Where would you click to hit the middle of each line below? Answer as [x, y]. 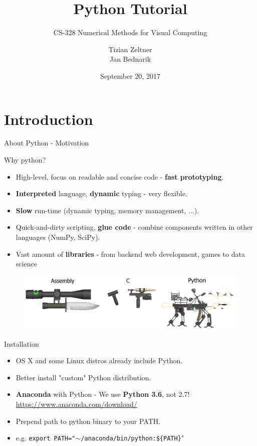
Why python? [25, 160]
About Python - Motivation [47, 143]
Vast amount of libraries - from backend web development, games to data [130, 254]
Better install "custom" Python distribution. [83, 377]
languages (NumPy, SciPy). [58, 237]
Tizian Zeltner [130, 49]
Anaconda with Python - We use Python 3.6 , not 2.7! [103, 394]
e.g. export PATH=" [46, 438]
